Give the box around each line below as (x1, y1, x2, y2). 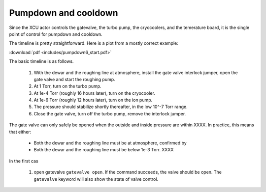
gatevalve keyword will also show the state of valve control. (33, 176, 159, 182)
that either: (9, 129, 32, 135)
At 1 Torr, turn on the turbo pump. (33, 83, 101, 89)
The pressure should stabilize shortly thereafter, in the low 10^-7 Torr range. (33, 104, 188, 110)
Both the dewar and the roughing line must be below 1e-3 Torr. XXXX (33, 147, 174, 153)
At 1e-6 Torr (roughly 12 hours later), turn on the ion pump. (33, 97, 153, 103)
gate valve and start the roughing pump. (33, 76, 115, 82)
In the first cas (9, 158, 39, 164)
